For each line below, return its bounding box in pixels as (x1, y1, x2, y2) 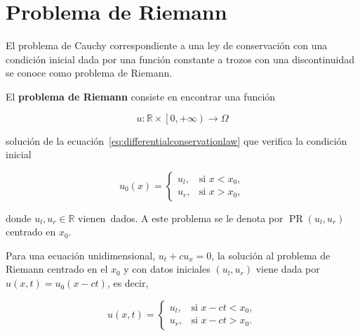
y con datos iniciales (124, 261, 211, 276)
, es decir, (107, 276, 149, 290)
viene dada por (255, 261, 320, 276)
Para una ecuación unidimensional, (6, 247, 156, 262)
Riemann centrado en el (6, 261, 108, 276)
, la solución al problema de (211, 247, 331, 262)
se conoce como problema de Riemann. (6, 65, 173, 80)
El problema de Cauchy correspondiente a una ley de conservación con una (6, 38, 328, 53)
